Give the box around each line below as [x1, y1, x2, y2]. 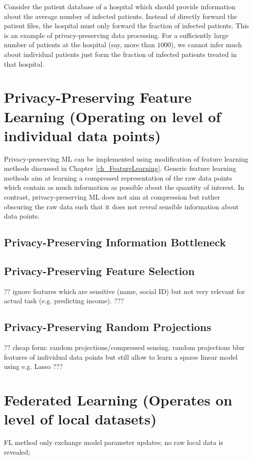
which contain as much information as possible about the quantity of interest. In [4, 182, 244, 192]
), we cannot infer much [171, 39, 242, 50]
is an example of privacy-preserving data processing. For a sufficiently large [4, 30, 229, 40]
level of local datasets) [4, 409, 157, 429]
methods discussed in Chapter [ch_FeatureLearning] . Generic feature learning [4, 163, 236, 173]
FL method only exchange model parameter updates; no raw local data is [4, 437, 223, 447]
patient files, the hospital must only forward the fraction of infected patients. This [4, 20, 249, 31]
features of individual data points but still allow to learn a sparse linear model [4, 351, 238, 362]
